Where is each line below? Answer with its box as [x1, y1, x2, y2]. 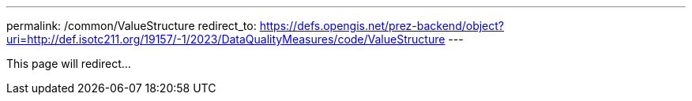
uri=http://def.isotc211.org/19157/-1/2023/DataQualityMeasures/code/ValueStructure [6, 32, 446, 46]
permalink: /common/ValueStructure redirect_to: [6, 19, 257, 32]
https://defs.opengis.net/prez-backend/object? [259, 19, 505, 32]
